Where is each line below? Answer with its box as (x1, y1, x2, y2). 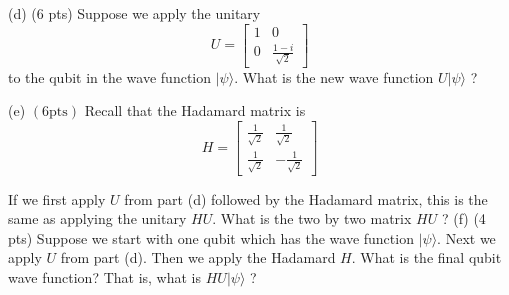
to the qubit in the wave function (8, 66, 212, 87)
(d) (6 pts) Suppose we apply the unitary (8, 3, 261, 23)
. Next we (437, 227, 496, 248)
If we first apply (8, 188, 106, 209)
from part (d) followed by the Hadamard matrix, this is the (124, 188, 488, 209)
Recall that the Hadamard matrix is (84, 100, 306, 121)
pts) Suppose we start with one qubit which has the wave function (8, 227, 414, 248)
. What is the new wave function (234, 66, 434, 87)
